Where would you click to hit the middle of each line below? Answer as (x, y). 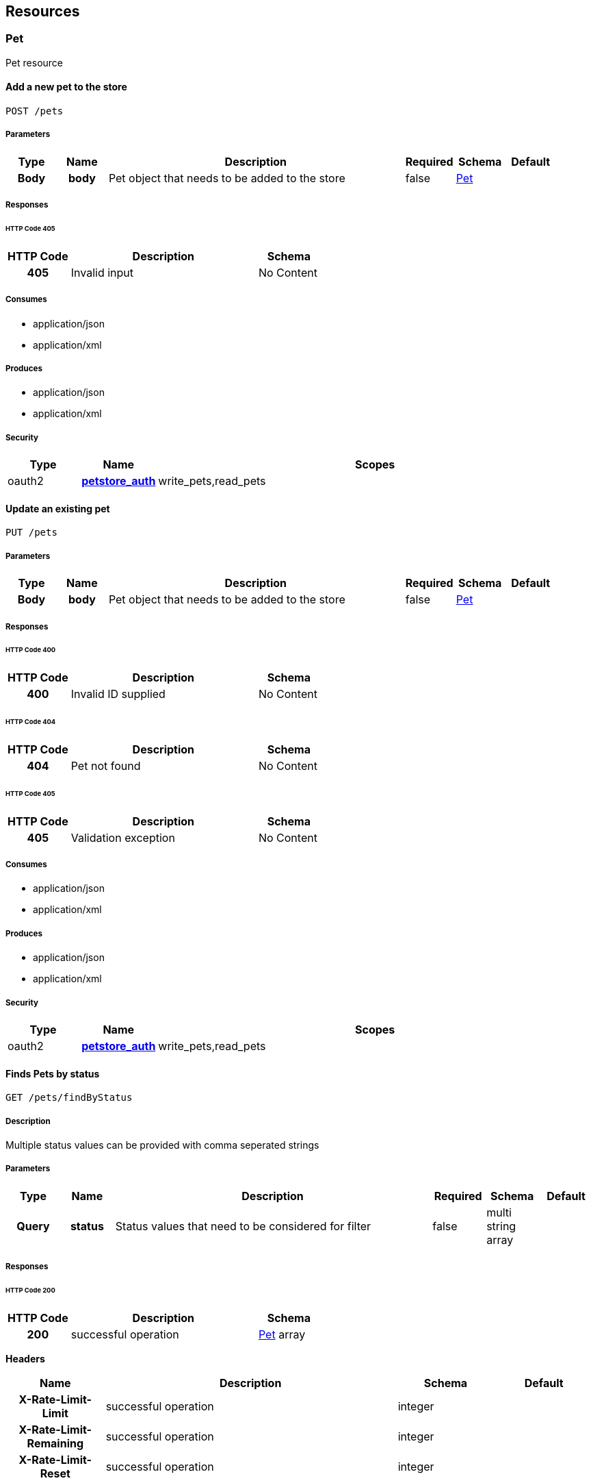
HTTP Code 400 (31, 650)
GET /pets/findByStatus (69, 1098)
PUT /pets (31, 533)
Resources (43, 11)
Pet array (282, 1334)
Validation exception (123, 837)
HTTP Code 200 (30, 1291)
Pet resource (35, 62)
